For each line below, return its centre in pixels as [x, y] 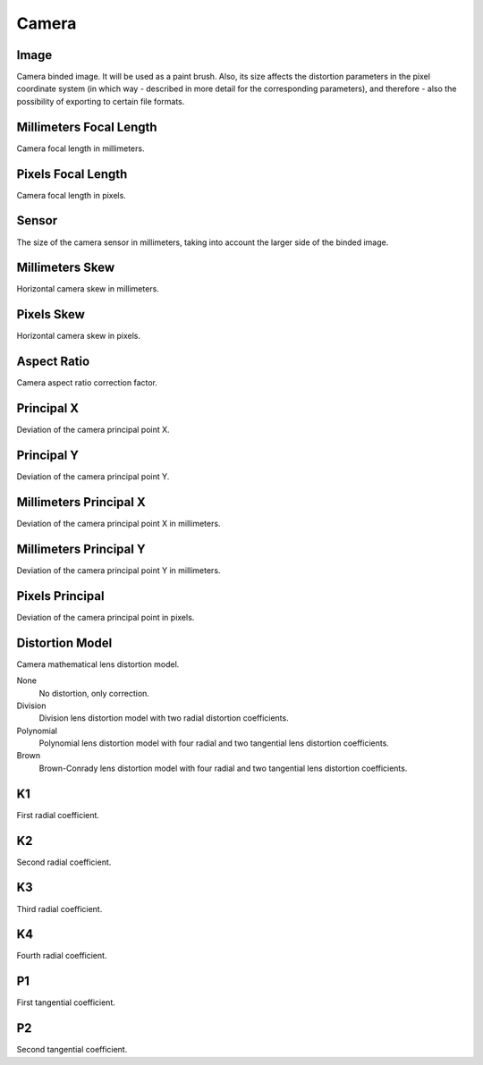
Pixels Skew [51, 314]
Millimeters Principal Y [81, 549]
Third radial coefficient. [59, 909]
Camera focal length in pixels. [72, 195]
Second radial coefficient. [64, 862]
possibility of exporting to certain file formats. [101, 101]
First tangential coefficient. [66, 1002]
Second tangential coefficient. [72, 1050]
